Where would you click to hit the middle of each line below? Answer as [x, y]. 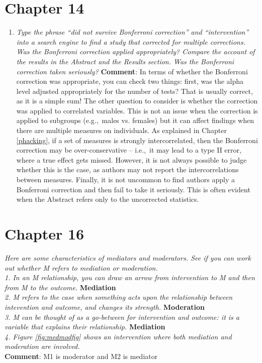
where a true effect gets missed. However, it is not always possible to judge [132, 159]
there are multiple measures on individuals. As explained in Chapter [121, 130]
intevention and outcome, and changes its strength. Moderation [105, 307]
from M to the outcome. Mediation [60, 287]
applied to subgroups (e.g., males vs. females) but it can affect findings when [135, 120]
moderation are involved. [42, 346]
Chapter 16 [45, 233]
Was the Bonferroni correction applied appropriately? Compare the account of [136, 51]
